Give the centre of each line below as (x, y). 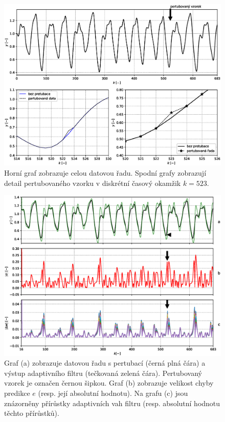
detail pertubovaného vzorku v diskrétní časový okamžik (93, 183)
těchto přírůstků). (32, 413)
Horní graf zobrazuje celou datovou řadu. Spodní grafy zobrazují (105, 173)
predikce (17, 393)
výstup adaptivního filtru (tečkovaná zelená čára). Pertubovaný (103, 373)
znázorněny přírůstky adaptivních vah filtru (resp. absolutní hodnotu (112, 403)
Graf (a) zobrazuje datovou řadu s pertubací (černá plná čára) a (105, 363)
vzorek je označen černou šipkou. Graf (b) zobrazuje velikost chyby (109, 383)
